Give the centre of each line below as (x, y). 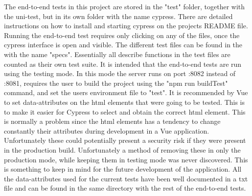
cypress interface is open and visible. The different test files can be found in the (123, 45)
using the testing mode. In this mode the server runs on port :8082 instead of (120, 73)
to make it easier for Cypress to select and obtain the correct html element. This (125, 111)
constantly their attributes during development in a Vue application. (107, 130)
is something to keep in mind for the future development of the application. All (123, 169)
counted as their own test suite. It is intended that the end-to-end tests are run (123, 64)
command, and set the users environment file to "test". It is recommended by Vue (126, 92)
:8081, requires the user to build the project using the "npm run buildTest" (116, 83)
